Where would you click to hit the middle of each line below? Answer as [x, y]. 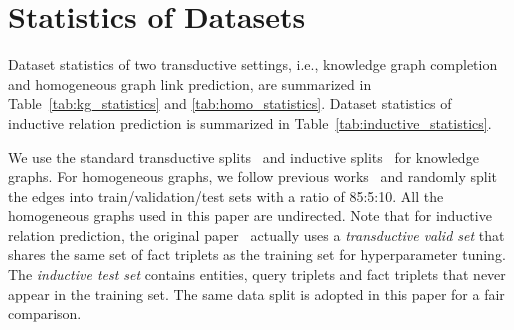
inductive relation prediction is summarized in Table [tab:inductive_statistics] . [250, 122]
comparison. [45, 313]
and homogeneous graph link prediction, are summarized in [190, 83]
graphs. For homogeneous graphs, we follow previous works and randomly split [252, 176]
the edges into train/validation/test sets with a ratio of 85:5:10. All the [226, 195]
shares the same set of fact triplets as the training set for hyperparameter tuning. [257, 254]
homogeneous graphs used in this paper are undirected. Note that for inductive [250, 215]
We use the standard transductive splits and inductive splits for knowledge [243, 156]
